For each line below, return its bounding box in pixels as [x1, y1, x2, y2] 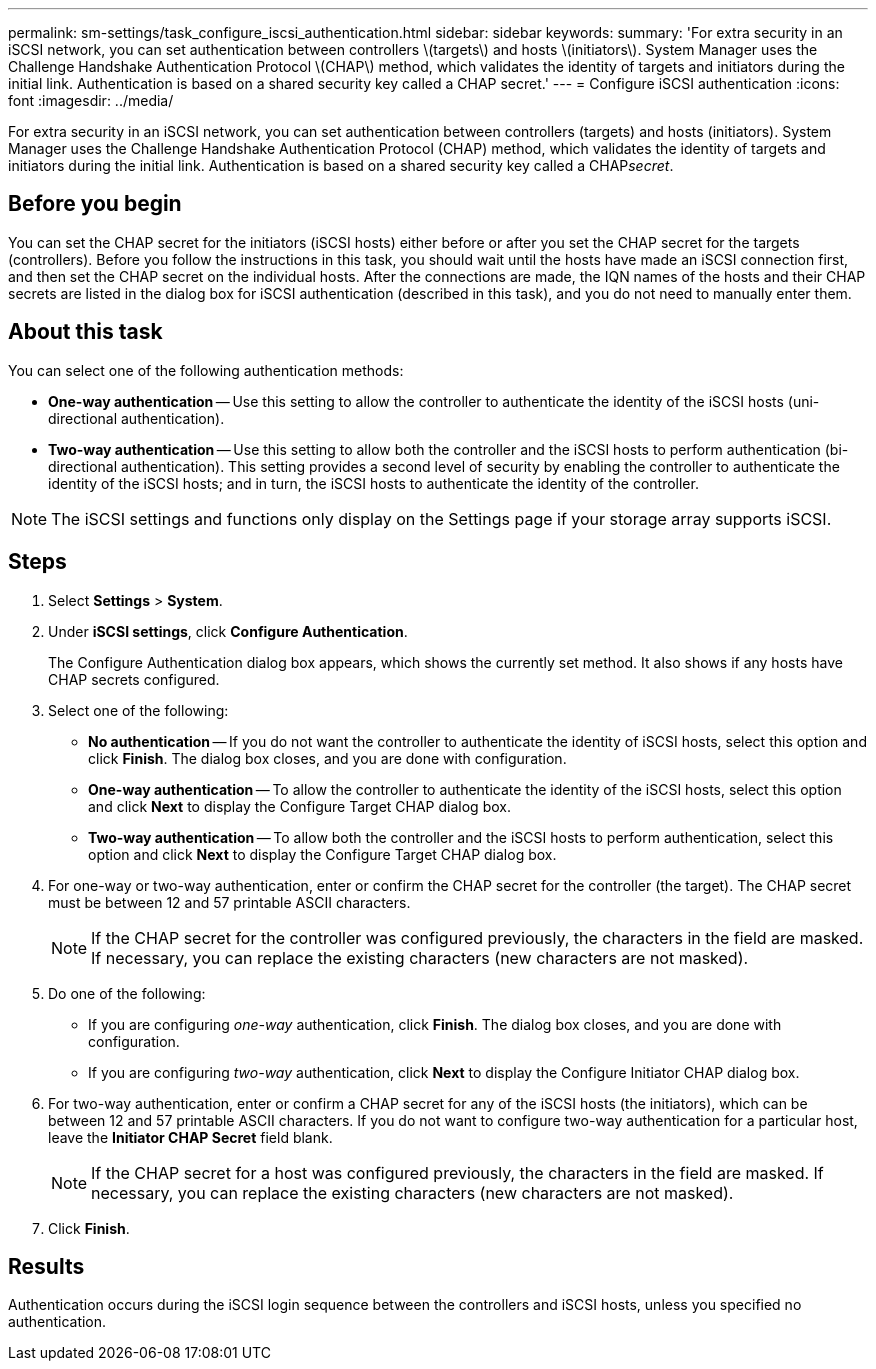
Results [8, 1253, 85, 1279]
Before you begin [8, 191, 182, 217]
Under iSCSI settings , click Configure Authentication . [48, 622, 408, 640]
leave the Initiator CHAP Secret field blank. [48, 1128, 333, 1146]
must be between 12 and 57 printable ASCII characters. [48, 893, 411, 911]
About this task [8, 319, 163, 345]
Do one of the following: [48, 984, 206, 1002]
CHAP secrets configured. [48, 670, 220, 688]
